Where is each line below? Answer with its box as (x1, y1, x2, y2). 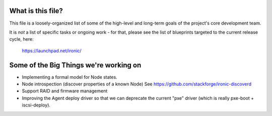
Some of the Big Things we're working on (9, 61, 142, 69)
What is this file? (9, 7, 63, 15)
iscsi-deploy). (22, 102, 50, 108)
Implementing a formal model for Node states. (22, 74, 118, 80)
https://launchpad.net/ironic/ (22, 48, 82, 54)
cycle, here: (9, 36, 34, 42)
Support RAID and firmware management (22, 88, 108, 94)
